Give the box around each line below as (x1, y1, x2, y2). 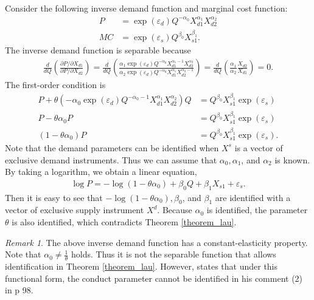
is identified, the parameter (206, 203, 308, 216)
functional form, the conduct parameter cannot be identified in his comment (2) (5, 271, 303, 284)
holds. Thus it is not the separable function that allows (71, 248, 276, 261)
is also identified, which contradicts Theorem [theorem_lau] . (12, 215, 237, 228)
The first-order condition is (5, 78, 106, 91)
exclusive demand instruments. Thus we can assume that (5, 153, 217, 166)
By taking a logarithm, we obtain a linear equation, (5, 165, 197, 178)
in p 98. (5, 284, 33, 296)
